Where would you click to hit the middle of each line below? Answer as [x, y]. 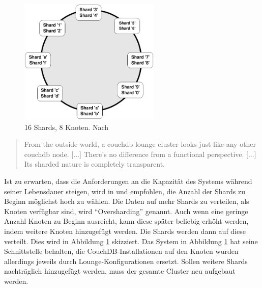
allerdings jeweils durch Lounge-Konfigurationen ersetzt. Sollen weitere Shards [126, 261]
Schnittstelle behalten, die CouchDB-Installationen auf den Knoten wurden [121, 251]
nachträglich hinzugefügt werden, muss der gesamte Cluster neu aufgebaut [120, 271]
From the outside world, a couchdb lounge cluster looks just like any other [140, 144]
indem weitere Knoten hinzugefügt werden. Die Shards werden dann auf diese [125, 231]
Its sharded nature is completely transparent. [94, 164]
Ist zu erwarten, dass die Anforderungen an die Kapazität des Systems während [128, 181]
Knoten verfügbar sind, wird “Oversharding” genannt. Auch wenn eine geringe [126, 211]
